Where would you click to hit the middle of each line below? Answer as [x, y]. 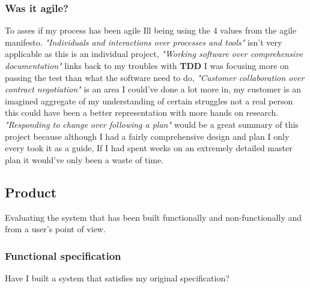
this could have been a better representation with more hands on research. [142, 112]
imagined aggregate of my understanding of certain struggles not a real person [149, 100]
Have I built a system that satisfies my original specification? [117, 277]
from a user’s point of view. [55, 229]
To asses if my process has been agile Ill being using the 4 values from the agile [151, 30]
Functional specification [63, 255]
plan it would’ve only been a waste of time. [84, 159]
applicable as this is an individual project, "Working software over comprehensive [154, 54]
